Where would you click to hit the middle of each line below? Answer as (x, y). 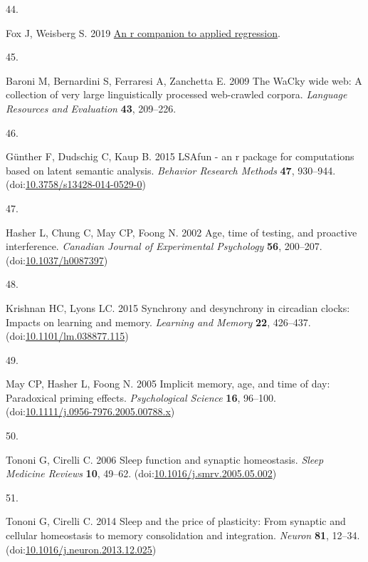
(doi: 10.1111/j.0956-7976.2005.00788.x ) (90, 411)
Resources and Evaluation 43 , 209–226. (91, 108)
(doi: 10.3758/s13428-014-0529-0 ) (76, 184)
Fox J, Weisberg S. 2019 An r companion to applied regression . (143, 32)
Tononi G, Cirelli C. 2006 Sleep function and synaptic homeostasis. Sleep (165, 459)
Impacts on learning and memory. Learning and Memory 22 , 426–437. (158, 322)
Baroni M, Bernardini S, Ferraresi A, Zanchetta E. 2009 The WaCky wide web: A (184, 80)
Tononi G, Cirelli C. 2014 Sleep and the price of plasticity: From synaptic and (176, 521)
